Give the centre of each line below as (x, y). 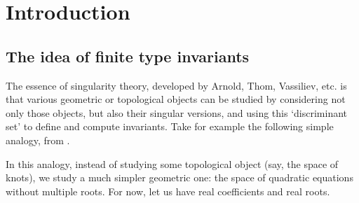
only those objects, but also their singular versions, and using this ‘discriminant (177, 112)
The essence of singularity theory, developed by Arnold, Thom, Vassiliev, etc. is (176, 85)
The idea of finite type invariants (128, 56)
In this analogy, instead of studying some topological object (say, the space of (172, 163)
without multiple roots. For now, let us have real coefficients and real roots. (168, 191)
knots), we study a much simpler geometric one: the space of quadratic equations (179, 177)
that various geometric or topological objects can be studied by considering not (176, 99)
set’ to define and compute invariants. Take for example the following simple (170, 126)
